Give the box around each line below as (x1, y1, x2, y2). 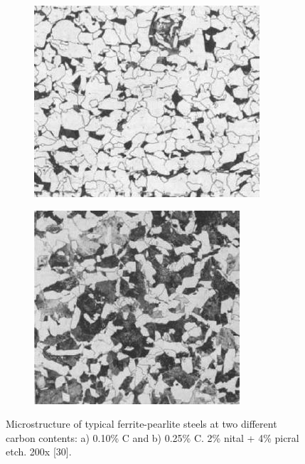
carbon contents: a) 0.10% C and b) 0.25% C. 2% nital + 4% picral (6, 430, 299, 445)
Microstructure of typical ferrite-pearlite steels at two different (6, 416, 277, 431)
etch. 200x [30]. (6, 444, 72, 459)
